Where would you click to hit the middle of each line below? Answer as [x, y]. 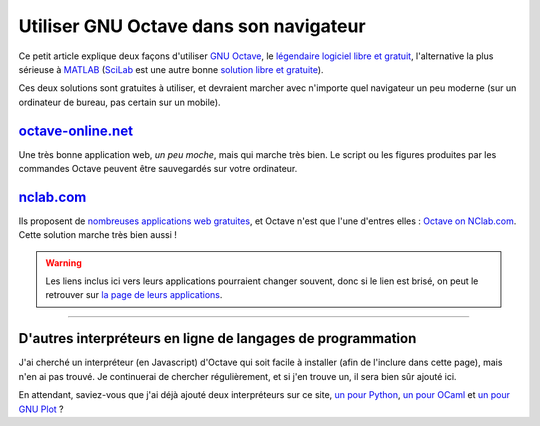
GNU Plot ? [41, 409]
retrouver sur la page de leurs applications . [134, 295]
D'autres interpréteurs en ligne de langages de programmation [217, 338]
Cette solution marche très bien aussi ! [97, 235]
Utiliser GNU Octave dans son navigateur [192, 26]
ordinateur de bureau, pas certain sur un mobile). [119, 102]
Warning [63, 262]
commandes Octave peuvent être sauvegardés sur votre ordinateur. [158, 169]
